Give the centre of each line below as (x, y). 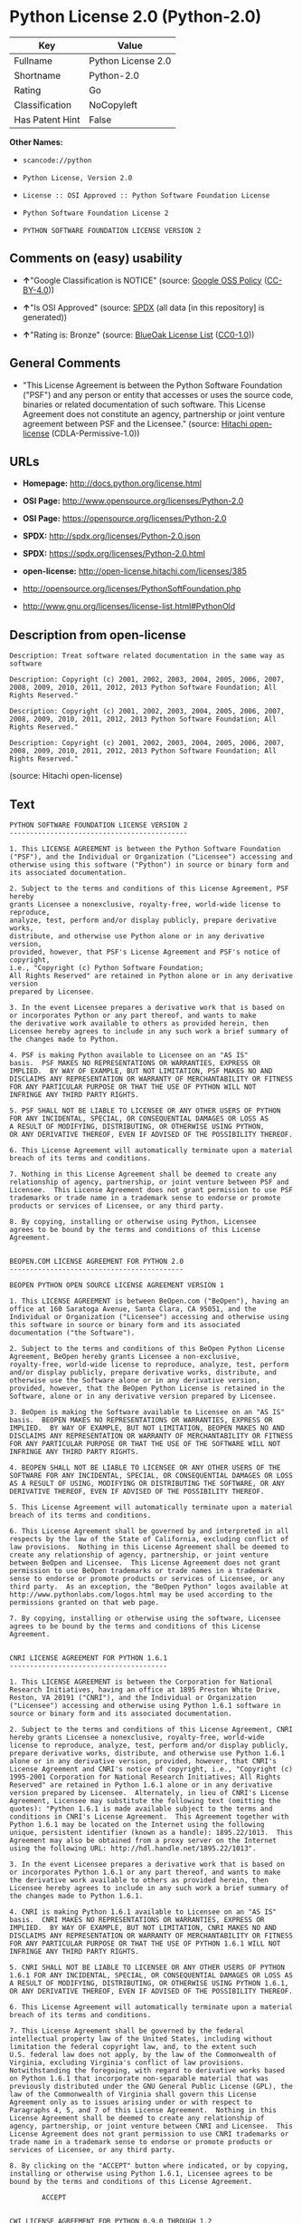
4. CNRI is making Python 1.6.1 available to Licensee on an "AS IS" (143, 1912)
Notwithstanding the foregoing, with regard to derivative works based (147, 2071)
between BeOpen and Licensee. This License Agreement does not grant (145, 1563)
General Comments (65, 363)
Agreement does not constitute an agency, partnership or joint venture (154, 413)
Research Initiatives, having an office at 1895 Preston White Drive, (145, 1690)
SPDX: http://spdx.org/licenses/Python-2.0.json (111, 536)
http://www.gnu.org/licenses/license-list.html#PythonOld (129, 607)
